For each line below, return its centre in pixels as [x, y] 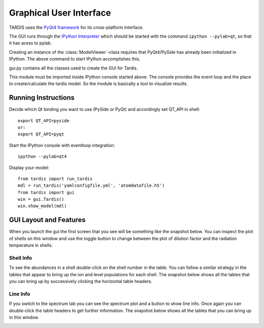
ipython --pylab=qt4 [42, 157]
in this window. [24, 317]
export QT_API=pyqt [41, 134]
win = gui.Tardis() [41, 199]
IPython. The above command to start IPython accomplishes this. [75, 59]
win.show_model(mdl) [42, 206]
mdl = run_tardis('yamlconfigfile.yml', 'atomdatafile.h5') [91, 186]
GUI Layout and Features [47, 220]
